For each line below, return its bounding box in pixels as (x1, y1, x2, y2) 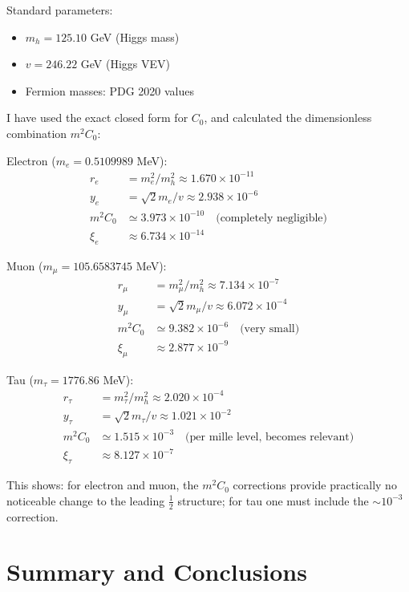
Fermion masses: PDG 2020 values (25, 82, 195, 99)
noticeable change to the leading (6, 492, 165, 509)
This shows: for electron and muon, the (6, 476, 199, 493)
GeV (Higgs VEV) (80, 55, 171, 72)
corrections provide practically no (233, 476, 397, 493)
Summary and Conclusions (6, 555, 307, 588)
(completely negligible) (216, 212, 328, 224)
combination (6, 124, 67, 141)
